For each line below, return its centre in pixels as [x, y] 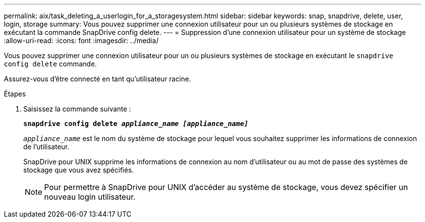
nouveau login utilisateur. [90, 197]
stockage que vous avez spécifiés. [79, 170]
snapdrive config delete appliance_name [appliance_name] [136, 124]
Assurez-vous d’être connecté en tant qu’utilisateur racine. [98, 79]
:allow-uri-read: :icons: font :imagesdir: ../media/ [81, 40]
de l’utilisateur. [46, 147]
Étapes [15, 94]
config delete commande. [50, 64]
